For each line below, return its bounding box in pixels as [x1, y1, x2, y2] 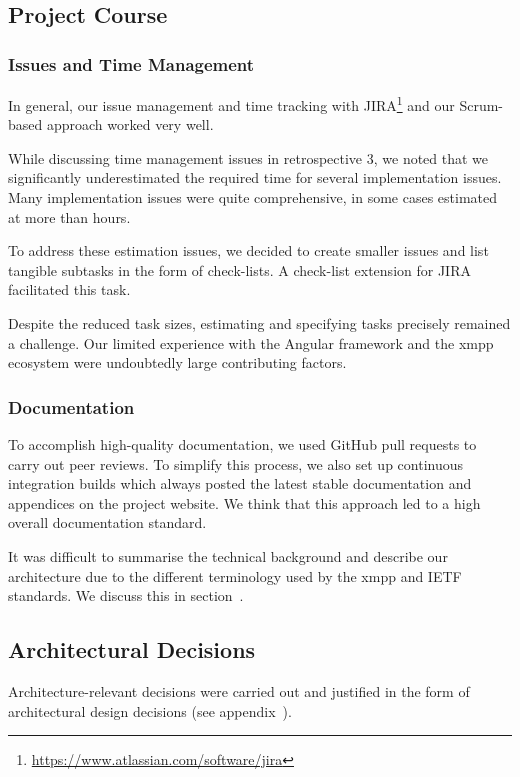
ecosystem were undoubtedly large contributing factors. [8, 352, 347, 373]
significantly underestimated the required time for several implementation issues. [8, 167, 502, 188]
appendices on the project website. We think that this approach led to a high [8, 492, 481, 513]
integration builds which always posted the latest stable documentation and [8, 473, 472, 494]
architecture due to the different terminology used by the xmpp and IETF [8, 565, 462, 586]
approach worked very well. [46, 114, 214, 135]
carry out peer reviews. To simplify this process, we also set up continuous [8, 453, 463, 474]
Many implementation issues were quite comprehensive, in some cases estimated [8, 187, 498, 208]
